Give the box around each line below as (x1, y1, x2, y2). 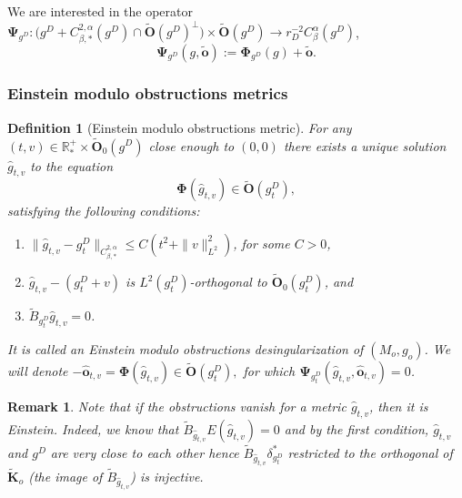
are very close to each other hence (50, 442, 239, 462)
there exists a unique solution (283, 136, 447, 155)
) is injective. (130, 466, 204, 485)
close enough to (148, 136, 235, 155)
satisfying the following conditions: (7, 201, 200, 220)
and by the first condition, (284, 419, 429, 438)
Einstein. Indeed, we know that (7, 419, 179, 438)
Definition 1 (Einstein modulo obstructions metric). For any (7, 117, 352, 137)
